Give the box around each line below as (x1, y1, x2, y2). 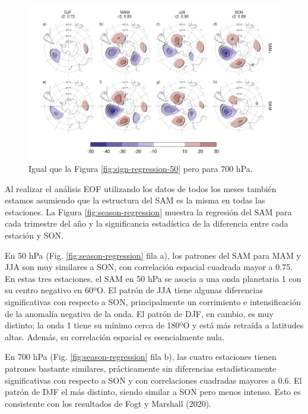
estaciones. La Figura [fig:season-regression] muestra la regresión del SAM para (5, 205, 292, 218)
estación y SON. (5, 229, 63, 241)
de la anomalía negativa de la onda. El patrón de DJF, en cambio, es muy (5, 307, 274, 319)
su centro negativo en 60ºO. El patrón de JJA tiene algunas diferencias (5, 284, 263, 296)
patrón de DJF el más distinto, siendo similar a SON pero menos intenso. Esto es (5, 385, 301, 398)
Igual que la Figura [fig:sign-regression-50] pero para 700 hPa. (28, 162, 253, 175)
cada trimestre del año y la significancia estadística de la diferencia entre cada (5, 217, 288, 230)
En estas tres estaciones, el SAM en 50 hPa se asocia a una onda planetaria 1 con (5, 272, 301, 284)
